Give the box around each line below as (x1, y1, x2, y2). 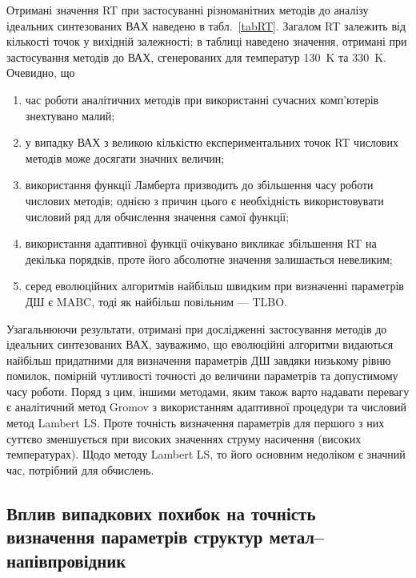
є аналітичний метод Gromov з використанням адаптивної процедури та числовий (6, 398, 407, 415)
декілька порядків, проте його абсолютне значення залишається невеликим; (25, 250, 393, 267)
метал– (269, 524, 325, 549)
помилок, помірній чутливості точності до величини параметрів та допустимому (6, 367, 398, 384)
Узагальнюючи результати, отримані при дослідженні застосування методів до (6, 320, 387, 337)
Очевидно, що (6, 64, 75, 81)
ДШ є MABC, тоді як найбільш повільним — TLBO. (25, 293, 287, 309)
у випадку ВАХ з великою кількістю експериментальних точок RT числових (25, 134, 398, 151)
